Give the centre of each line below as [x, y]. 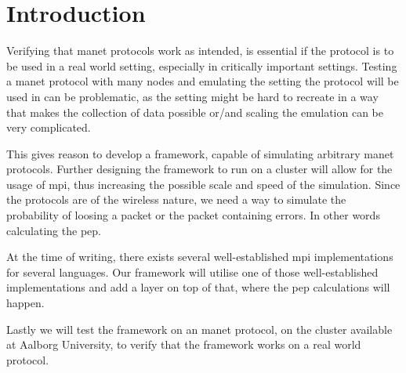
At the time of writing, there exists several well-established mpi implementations [200, 257]
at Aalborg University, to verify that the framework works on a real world [184, 344]
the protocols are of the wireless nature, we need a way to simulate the [176, 199]
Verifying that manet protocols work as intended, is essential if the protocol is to [200, 51]
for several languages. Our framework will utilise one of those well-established [192, 272]
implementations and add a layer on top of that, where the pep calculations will [198, 287]
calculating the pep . [54, 230]
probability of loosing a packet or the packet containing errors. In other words [193, 215]
